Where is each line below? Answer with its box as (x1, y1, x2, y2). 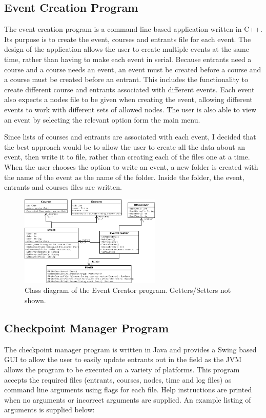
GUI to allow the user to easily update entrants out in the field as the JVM (4, 354, 242, 365)
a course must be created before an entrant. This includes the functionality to (4, 74, 249, 85)
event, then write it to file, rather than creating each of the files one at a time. (4, 151, 250, 162)
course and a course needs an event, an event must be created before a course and (4, 64, 261, 74)
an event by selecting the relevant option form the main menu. (4, 114, 200, 125)
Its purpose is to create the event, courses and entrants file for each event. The (4, 33, 251, 44)
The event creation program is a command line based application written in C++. (4, 24, 262, 34)
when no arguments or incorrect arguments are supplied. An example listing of (4, 394, 251, 405)
